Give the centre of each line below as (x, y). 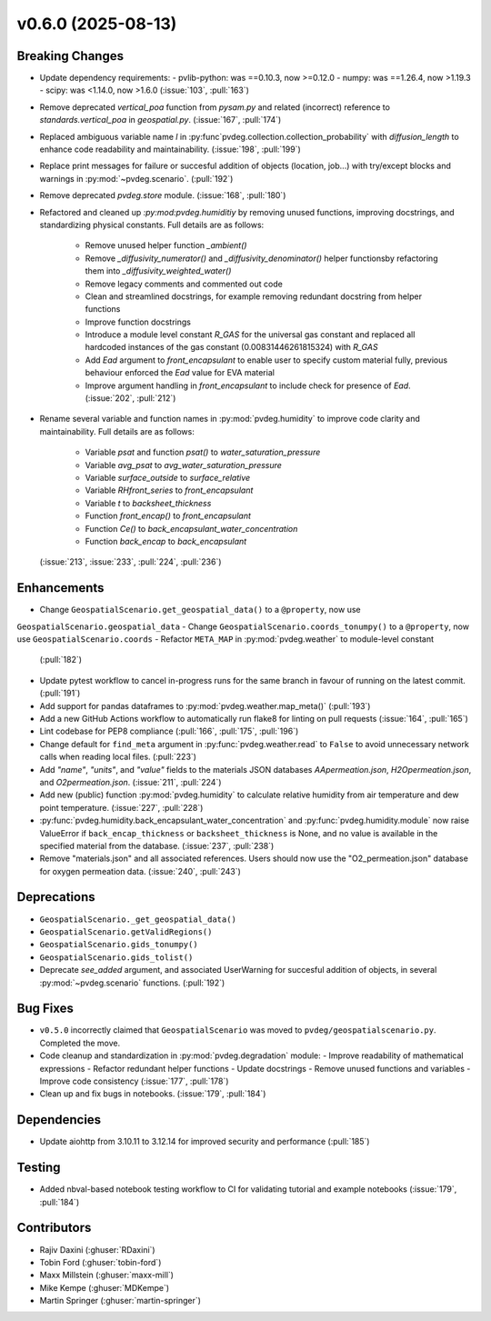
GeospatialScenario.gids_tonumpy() (119, 945)
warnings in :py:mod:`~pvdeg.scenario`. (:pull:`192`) (136, 178)
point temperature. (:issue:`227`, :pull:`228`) (121, 807)
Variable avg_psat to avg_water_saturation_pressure (183, 465)
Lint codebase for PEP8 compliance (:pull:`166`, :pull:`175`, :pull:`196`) (169, 731)
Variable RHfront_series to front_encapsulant (169, 490)
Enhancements (60, 588)
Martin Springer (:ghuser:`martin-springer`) (120, 1301)
